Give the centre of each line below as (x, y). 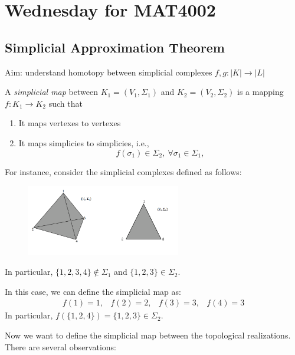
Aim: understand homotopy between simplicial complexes (109, 72)
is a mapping (260, 92)
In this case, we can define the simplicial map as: (93, 291)
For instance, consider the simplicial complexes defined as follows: (123, 171)
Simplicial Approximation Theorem (115, 47)
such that (65, 103)
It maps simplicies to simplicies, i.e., (84, 142)
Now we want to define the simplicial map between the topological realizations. (148, 335)
